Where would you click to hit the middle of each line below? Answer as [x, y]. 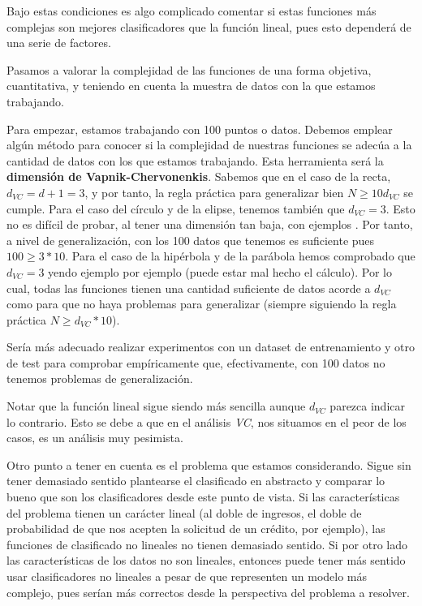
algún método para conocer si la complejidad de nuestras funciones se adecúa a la [209, 145]
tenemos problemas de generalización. [100, 378]
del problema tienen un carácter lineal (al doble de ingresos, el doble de [184, 512]
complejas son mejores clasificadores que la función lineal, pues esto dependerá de [209, 26]
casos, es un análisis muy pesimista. [95, 438]
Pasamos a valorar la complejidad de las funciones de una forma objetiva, [189, 69]
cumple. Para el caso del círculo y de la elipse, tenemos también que [176, 208]
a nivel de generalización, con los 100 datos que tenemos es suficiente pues [191, 240]
